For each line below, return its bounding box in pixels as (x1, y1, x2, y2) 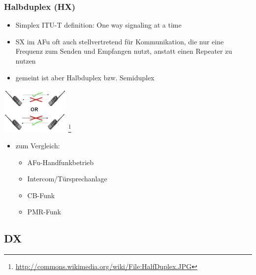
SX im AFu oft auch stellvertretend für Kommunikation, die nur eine (15, 36, 224, 46)
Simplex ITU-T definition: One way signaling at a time (15, 20, 182, 30)
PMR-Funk (27, 206, 61, 217)
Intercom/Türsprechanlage (27, 173, 107, 184)
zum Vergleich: (15, 140, 60, 150)
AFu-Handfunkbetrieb (27, 157, 94, 167)
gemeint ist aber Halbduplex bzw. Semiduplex (15, 72, 155, 82)
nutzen (15, 56, 36, 66)
